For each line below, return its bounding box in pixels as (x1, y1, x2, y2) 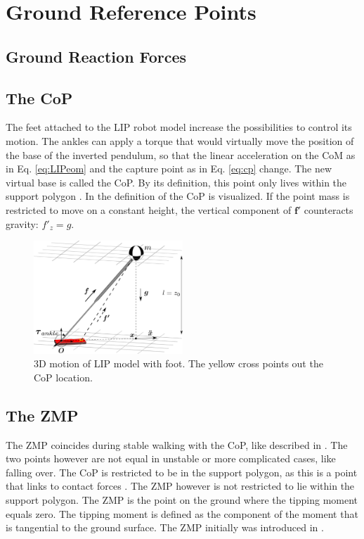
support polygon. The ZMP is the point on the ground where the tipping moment (6, 492, 358, 507)
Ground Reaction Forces (6, 45, 187, 67)
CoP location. (34, 369, 93, 384)
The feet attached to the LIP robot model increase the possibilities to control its (6, 120, 352, 134)
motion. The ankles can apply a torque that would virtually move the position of (6, 133, 354, 148)
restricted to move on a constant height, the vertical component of (6, 202, 292, 217)
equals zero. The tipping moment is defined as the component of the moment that (6, 506, 358, 521)
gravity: (6, 216, 39, 231)
